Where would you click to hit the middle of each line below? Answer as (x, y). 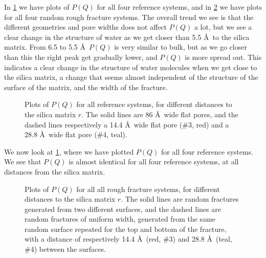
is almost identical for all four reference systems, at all (154, 162)
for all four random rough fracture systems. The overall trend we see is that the (129, 17)
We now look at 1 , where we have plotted (69, 151)
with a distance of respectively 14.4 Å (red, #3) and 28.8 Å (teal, (128, 239)
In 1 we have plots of (37, 7)
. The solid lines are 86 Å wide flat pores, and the (160, 114)
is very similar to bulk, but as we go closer (181, 47)
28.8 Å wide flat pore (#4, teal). (76, 134)
